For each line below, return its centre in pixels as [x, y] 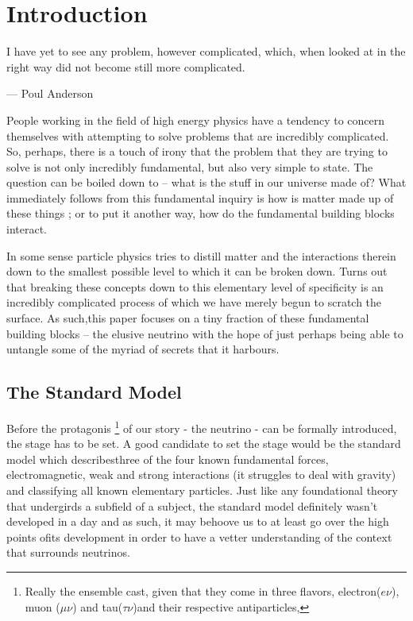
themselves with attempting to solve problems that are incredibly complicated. [198, 135]
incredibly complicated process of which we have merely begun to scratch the [194, 302]
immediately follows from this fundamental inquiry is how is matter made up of [200, 197]
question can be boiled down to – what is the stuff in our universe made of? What [206, 182]
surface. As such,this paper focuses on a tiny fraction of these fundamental [188, 318]
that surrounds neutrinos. [68, 552]
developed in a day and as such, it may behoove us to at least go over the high [198, 521]
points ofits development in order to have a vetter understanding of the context [199, 536]
